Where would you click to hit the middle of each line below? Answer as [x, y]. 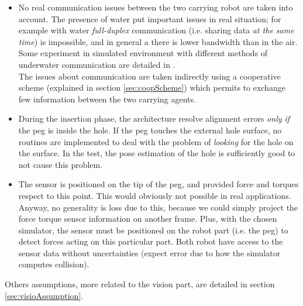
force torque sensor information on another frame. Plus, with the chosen [148, 219]
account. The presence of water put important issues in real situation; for [150, 18]
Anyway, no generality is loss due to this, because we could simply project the [158, 207]
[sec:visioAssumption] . [44, 295]
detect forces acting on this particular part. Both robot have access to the [151, 241]
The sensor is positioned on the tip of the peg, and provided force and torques [159, 184]
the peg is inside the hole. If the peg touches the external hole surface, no [150, 130]
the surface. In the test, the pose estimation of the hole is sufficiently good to [157, 153]
